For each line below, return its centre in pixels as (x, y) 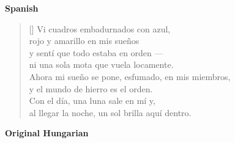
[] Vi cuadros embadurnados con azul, (100, 28)
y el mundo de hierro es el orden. (91, 88)
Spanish (22, 8)
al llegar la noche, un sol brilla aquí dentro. (110, 112)
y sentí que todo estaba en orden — (96, 52)
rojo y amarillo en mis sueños (84, 41)
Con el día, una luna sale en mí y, (92, 101)
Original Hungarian (47, 133)
